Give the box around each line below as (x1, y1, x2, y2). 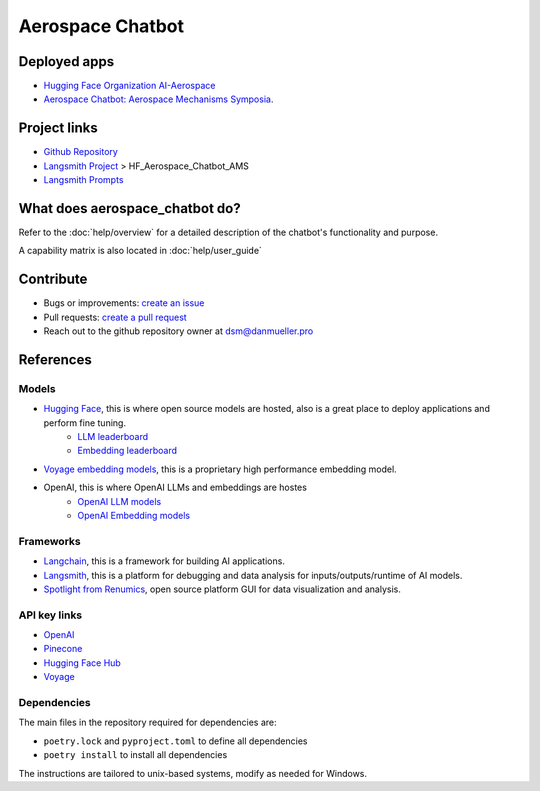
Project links (18, 120, 99, 137)
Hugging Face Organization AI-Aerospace (43, 80, 216, 92)
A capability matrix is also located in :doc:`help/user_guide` (18, 245, 262, 257)
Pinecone (43, 643, 83, 655)
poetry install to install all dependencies (43, 749, 228, 761)
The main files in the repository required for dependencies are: (18, 716, 277, 729)
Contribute (18, 271, 88, 288)
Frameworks (18, 534, 81, 548)
